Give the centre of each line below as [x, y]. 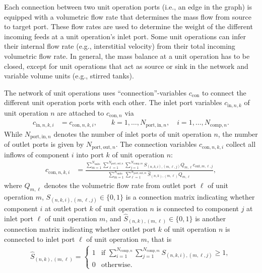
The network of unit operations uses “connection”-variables [95, 92]
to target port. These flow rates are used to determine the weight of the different [128, 26]
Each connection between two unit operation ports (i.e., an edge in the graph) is [128, 7]
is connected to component [198, 208]
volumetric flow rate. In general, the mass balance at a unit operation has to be [127, 56]
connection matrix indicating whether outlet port [80, 229]
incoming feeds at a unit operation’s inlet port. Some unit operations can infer [125, 36]
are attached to [81, 112]
